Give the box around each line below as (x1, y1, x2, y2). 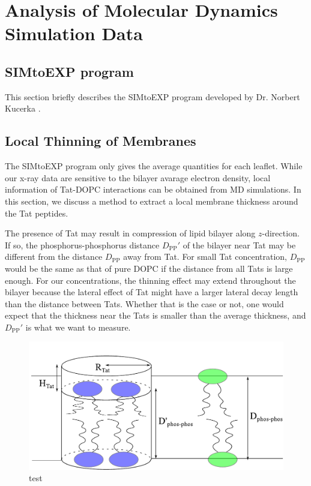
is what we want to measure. (25, 320, 131, 333)
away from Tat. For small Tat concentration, (123, 250, 287, 263)
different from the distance (5, 250, 103, 263)
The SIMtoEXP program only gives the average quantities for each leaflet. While (5, 160, 303, 172)
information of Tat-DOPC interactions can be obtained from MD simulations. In (5, 183, 301, 196)
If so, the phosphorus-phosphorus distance (5, 238, 160, 251)
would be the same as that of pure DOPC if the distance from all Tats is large (5, 262, 293, 274)
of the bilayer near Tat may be (183, 238, 296, 251)
